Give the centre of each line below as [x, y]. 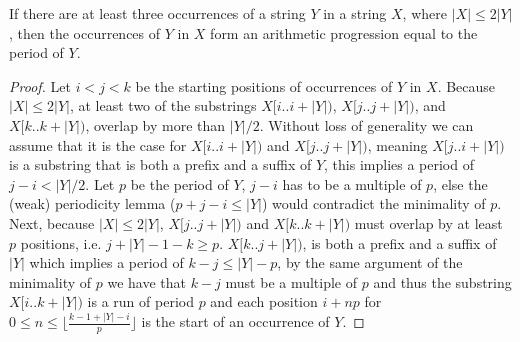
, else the [460, 183]
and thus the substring [442, 281]
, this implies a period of [399, 164]
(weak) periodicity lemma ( [92, 203]
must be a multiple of [291, 281]
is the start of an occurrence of [235, 321]
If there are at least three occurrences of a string [157, 13]
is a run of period [140, 301]
